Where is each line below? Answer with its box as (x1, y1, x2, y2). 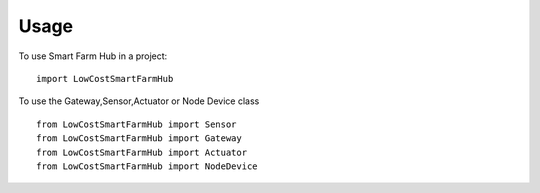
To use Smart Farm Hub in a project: (18, 50, 168, 62)
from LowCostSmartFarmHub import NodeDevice (36, 160, 259, 172)
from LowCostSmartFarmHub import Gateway (36, 133, 242, 144)
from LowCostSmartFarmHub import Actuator (36, 146, 248, 158)
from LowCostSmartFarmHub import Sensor (36, 118, 237, 130)
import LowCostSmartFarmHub (36, 73, 174, 84)
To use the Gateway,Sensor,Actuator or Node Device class (18, 95, 260, 107)
